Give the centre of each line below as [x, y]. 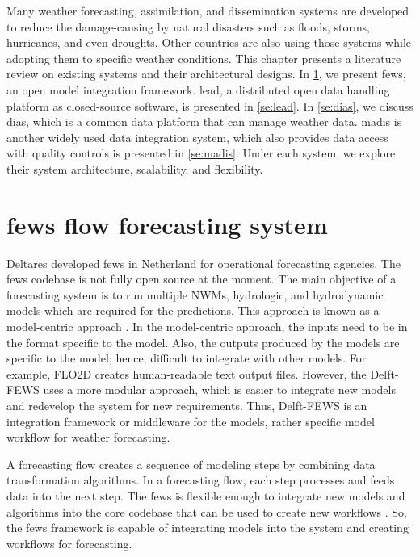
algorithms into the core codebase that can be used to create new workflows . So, [207, 511]
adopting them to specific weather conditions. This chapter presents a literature [204, 58]
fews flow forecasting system [167, 224]
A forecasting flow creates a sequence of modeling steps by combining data [191, 464]
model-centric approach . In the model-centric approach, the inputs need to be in [207, 327]
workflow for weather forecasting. [88, 437]
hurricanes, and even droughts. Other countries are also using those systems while [209, 42]
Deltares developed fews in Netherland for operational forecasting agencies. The [204, 263]
